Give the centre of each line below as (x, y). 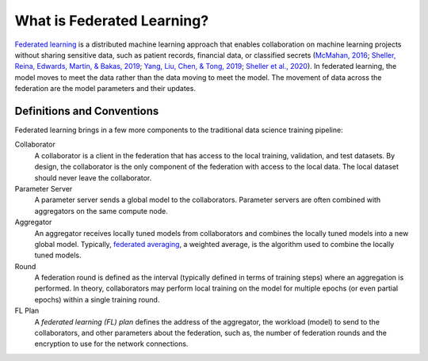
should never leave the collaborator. (93, 177)
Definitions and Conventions (87, 111)
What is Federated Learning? (112, 21)
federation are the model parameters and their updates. (105, 89)
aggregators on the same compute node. (101, 211)
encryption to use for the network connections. (111, 344)
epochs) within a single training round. (97, 299)
